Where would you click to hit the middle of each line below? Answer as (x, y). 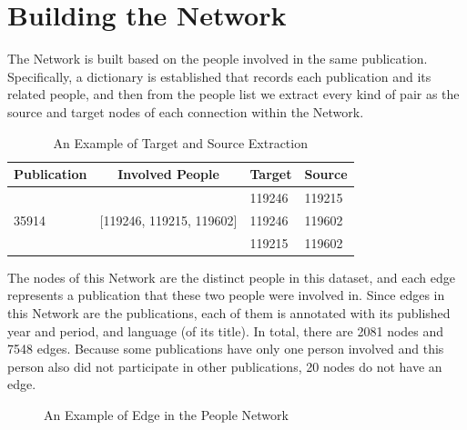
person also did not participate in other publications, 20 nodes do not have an (225, 366)
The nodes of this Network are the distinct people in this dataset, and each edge (231, 277)
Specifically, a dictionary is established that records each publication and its (219, 76)
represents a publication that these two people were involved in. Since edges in (226, 295)
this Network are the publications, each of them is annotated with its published (229, 312)
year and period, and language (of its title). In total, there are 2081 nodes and (226, 330)
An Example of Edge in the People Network (166, 414)
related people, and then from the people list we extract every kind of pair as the (233, 94)
